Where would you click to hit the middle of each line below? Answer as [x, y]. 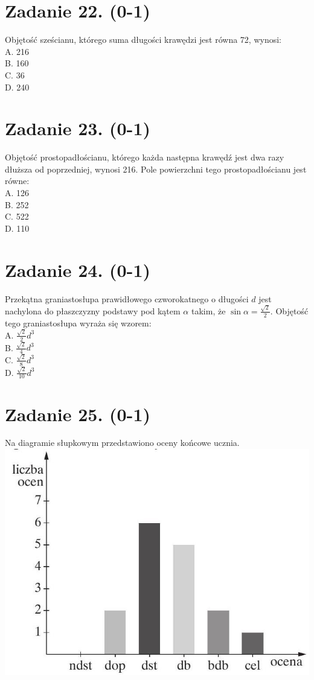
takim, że [208, 310]
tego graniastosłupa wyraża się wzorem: [78, 323]
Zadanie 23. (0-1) [78, 128]
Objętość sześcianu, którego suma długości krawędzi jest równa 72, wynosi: [143, 40]
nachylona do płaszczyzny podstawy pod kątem [93, 310]
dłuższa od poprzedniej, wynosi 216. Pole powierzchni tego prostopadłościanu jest [156, 169]
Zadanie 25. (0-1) [78, 414]
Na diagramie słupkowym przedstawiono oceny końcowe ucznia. [122, 443]
